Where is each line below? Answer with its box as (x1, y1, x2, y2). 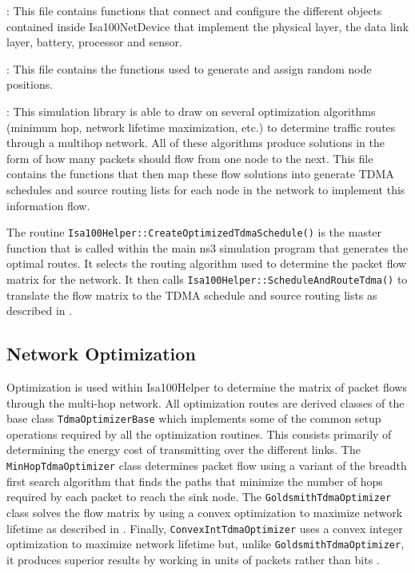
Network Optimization (6, 341, 196, 366)
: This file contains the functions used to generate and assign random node (6, 60, 372, 77)
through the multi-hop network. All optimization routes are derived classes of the (6, 394, 405, 411)
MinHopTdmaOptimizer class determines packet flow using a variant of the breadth (6, 457, 407, 474)
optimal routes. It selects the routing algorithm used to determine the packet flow (6, 255, 407, 272)
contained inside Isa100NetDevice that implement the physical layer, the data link (6, 18, 409, 34)
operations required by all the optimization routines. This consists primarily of (6, 425, 392, 442)
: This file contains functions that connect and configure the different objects (6, 2, 382, 18)
